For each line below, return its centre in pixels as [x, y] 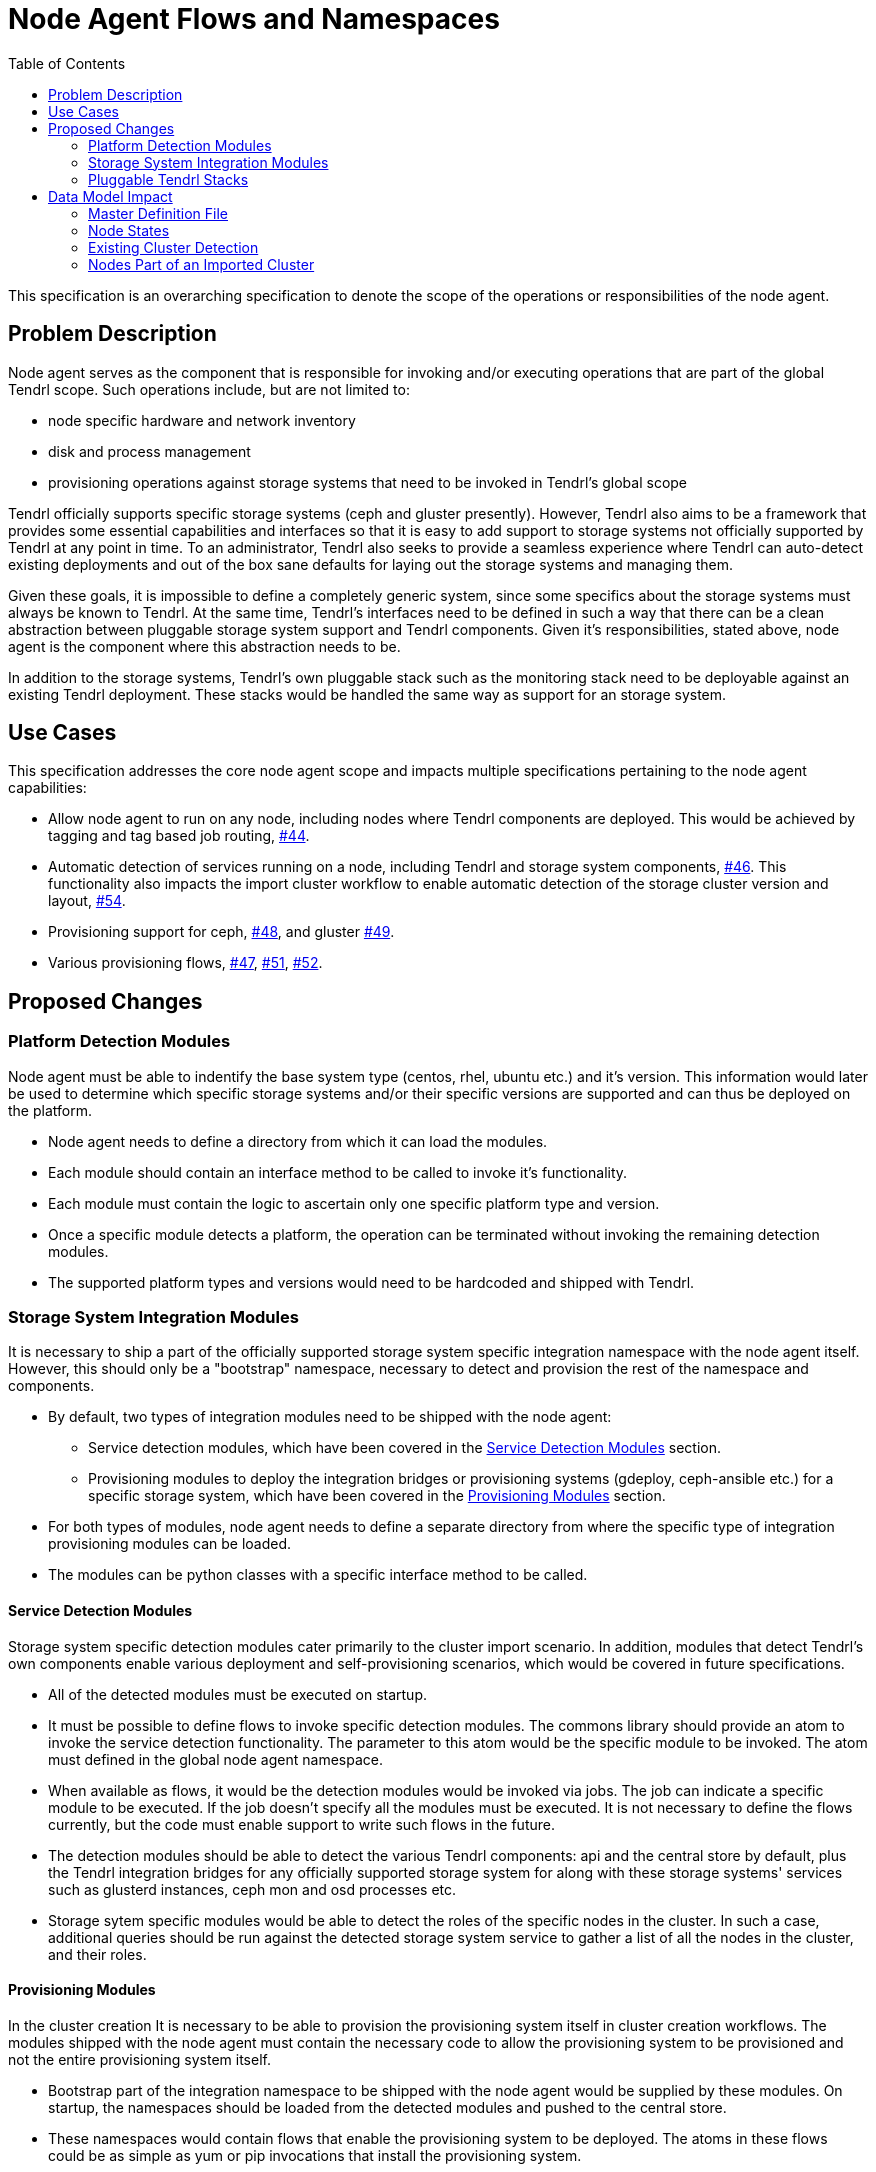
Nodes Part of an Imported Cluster [201, 264]
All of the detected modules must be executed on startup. [237, 1694]
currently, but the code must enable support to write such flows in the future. [301, 1824]
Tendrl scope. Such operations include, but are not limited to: [209, 389]
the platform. [50, 1110]
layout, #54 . [87, 901]
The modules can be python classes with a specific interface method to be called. [318, 1575]
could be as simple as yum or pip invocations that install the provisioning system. [315, 2155]
